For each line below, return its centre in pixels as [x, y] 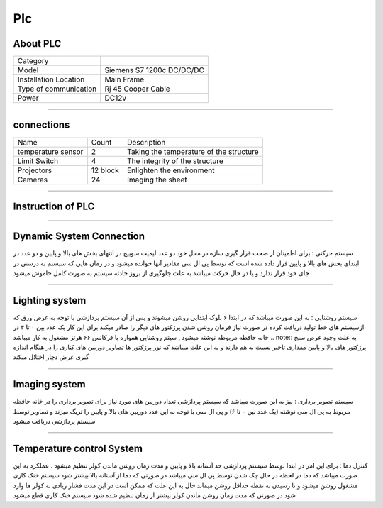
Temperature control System [78, 448]
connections [41, 125]
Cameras [33, 180]
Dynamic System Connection [79, 237]
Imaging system [49, 384]
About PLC [37, 44]
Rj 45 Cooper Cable [137, 89]
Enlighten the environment [171, 170]
